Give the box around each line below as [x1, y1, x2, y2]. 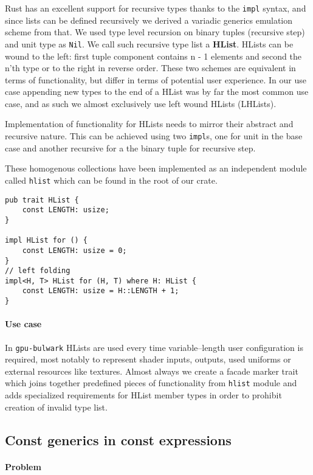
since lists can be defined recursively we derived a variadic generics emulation [5, 13, 293, 26]
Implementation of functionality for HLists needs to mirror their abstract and [5, 117, 294, 130]
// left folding [5, 266, 71, 276]
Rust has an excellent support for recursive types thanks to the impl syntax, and [5, 2, 306, 14]
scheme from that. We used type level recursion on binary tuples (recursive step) [5, 26, 305, 38]
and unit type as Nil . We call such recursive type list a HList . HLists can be [5, 37, 294, 50]
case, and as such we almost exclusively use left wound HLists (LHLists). [5, 97, 277, 109]
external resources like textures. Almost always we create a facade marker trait [5, 364, 298, 377]
